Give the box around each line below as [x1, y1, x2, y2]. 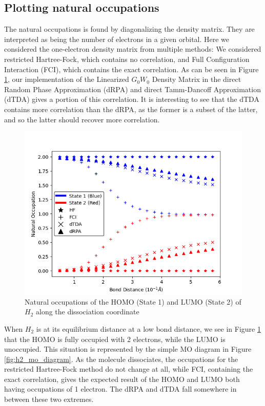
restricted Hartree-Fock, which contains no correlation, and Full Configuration [4, 53, 250, 64]
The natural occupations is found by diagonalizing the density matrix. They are [4, 24, 255, 34]
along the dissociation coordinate [35, 306, 139, 317]
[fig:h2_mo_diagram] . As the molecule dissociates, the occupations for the [4, 353, 238, 364]
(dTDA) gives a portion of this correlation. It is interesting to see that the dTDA [4, 94, 259, 104]
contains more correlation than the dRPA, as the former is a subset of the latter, [4, 103, 258, 114]
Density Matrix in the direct [152, 74, 241, 84]
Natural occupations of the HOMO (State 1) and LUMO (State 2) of [25, 296, 241, 307]
